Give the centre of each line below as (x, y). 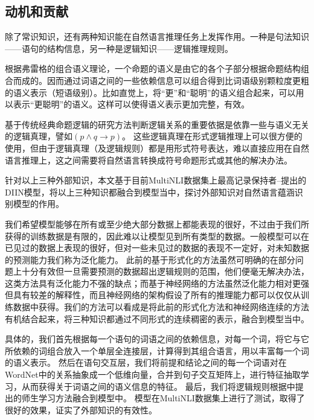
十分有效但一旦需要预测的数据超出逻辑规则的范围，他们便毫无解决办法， (165, 271)
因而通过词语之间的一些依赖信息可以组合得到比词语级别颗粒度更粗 (178, 80)
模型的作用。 (38, 204)
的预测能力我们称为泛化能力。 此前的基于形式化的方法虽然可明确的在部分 (150, 259)
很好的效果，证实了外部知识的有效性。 (81, 409)
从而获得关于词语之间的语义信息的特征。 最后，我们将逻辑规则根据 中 (158, 386)
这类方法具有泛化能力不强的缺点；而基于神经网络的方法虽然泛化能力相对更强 (157, 283)
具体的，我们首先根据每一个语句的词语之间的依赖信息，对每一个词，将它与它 (157, 339)
